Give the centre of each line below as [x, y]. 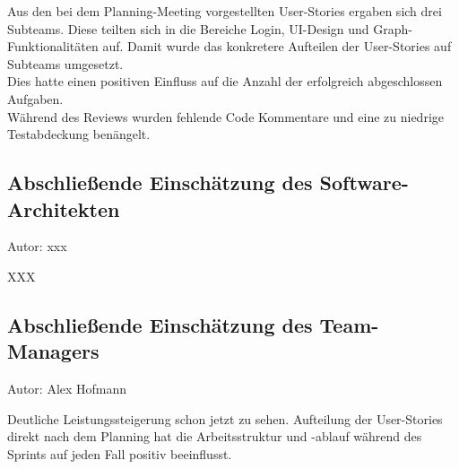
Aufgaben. [35, 98]
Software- [364, 182]
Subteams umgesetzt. [65, 63]
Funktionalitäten [53, 46]
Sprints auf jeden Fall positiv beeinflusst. [120, 453]
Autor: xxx [37, 246]
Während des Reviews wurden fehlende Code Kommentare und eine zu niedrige [225, 116]
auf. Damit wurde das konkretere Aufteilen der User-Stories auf [277, 46]
